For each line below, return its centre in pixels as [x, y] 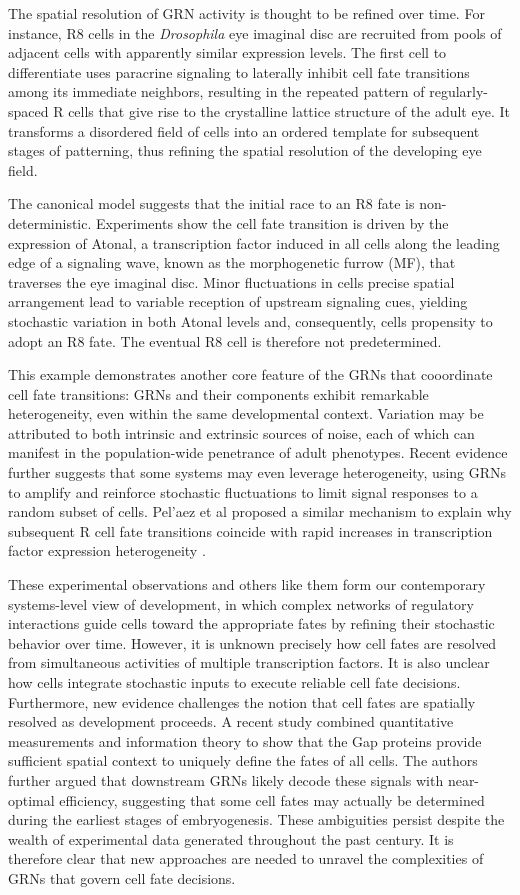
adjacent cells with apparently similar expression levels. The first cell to [227, 52]
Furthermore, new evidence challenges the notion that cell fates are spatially [242, 701]
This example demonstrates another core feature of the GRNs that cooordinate [250, 374]
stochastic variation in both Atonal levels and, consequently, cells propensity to [250, 320]
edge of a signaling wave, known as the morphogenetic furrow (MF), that [232, 262]
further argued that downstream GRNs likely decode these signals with [226, 779]
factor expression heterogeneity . [107, 550]
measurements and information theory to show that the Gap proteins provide [245, 740]
